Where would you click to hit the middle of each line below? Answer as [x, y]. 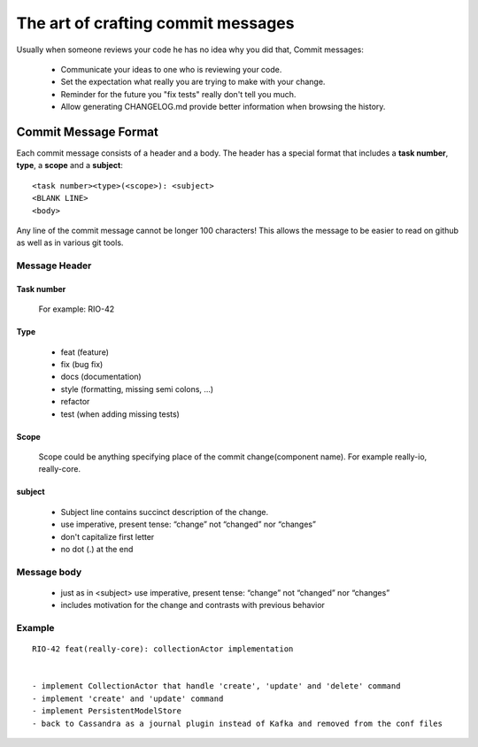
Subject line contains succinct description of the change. [165, 512]
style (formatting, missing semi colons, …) [137, 389]
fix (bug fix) [82, 365]
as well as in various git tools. [70, 243]
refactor [75, 402]
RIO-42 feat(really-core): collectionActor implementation [163, 649]
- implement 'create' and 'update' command [128, 698]
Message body [49, 572]
